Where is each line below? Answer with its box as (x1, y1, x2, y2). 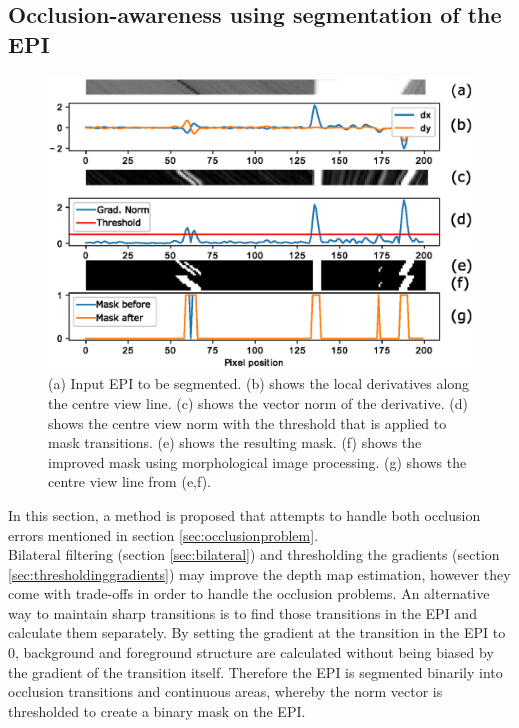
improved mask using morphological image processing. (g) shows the (48, 451, 467, 472)
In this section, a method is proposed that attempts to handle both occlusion (8, 504, 481, 525)
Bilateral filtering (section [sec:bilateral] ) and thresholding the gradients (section (8, 544, 500, 565)
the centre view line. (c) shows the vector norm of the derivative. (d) (48, 392, 468, 413)
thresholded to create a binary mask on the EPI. (8, 700, 306, 721)
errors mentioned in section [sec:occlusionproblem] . (8, 524, 319, 545)
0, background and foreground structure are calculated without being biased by (8, 642, 494, 663)
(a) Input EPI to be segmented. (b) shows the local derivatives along (48, 373, 470, 394)
